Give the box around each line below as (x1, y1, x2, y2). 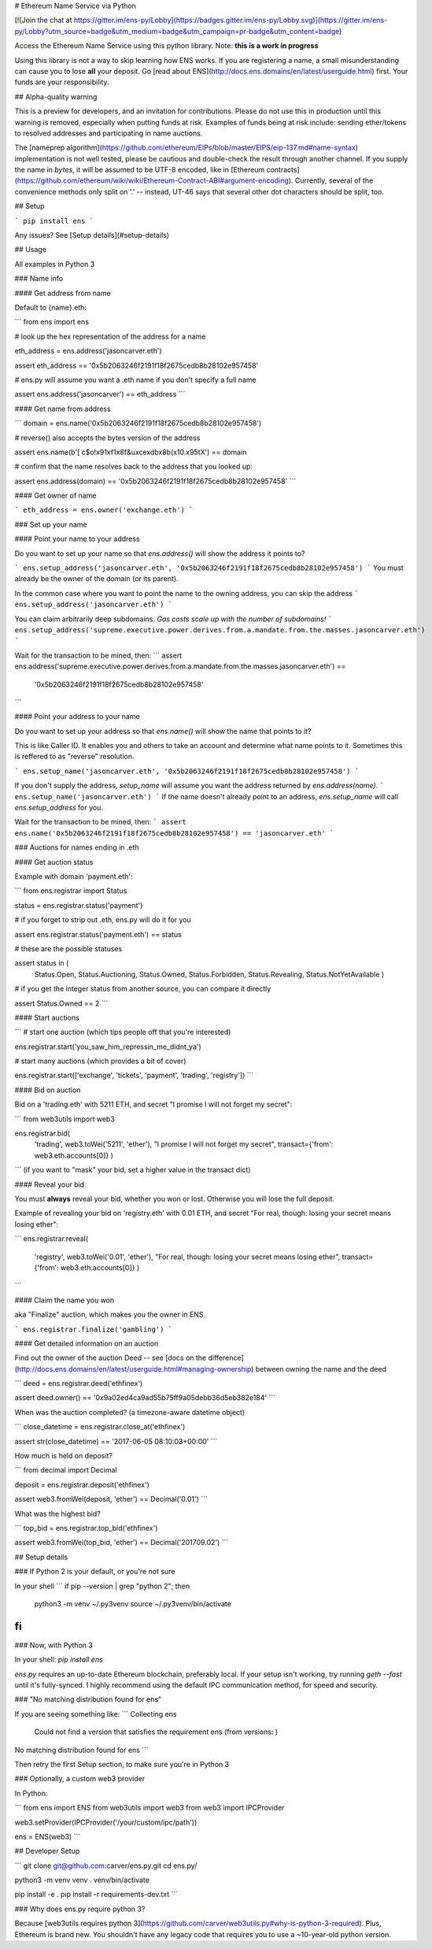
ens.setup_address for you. (14, 803, 104, 813)
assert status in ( (14, 958, 69, 968)
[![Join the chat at (14, 16, 72, 25)
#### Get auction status (14, 857, 94, 866)
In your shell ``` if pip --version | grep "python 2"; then (14, 1581, 190, 1591)
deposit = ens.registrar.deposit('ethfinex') (14, 1480, 150, 1489)
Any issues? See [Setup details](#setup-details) (14, 231, 169, 240)
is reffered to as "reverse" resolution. (14, 752, 135, 761)
